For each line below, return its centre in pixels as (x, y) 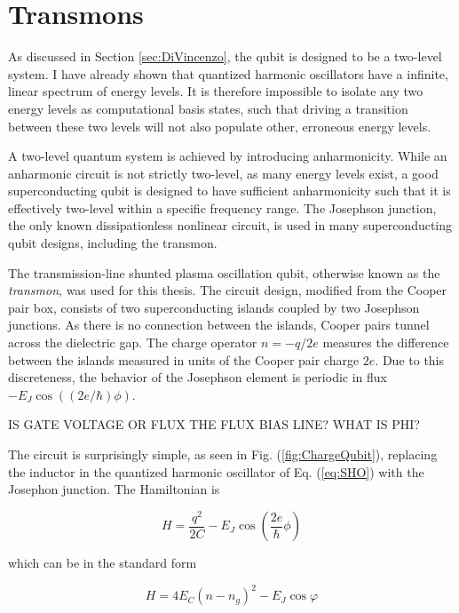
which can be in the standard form (103, 563)
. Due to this (410, 359)
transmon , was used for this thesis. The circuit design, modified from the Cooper (228, 290)
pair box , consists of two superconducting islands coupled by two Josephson (214, 307)
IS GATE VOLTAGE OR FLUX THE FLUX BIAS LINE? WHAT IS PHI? (214, 424)
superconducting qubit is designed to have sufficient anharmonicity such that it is (229, 191)
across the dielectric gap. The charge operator (133, 342)
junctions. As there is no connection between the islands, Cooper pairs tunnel (219, 325)
